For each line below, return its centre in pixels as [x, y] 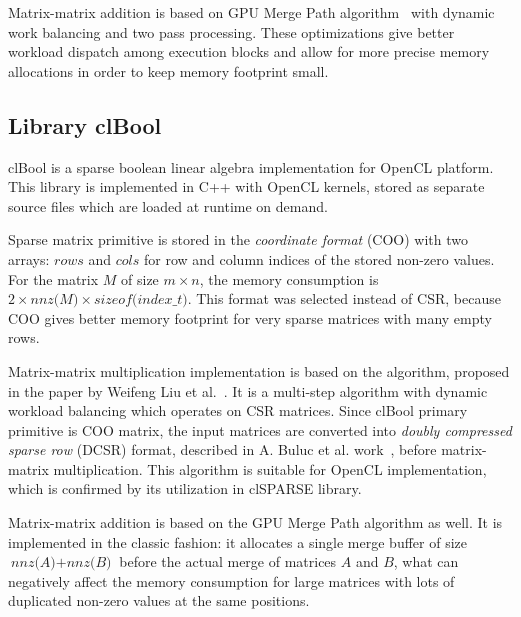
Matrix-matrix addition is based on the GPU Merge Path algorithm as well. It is [255, 522]
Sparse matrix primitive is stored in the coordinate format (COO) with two [238, 239]
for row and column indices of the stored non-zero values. [319, 258]
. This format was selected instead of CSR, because [344, 298]
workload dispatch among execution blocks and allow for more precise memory [249, 51]
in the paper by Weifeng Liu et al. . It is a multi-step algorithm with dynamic [248, 390]
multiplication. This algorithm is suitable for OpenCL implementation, [270, 468]
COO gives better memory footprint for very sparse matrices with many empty [250, 317]
